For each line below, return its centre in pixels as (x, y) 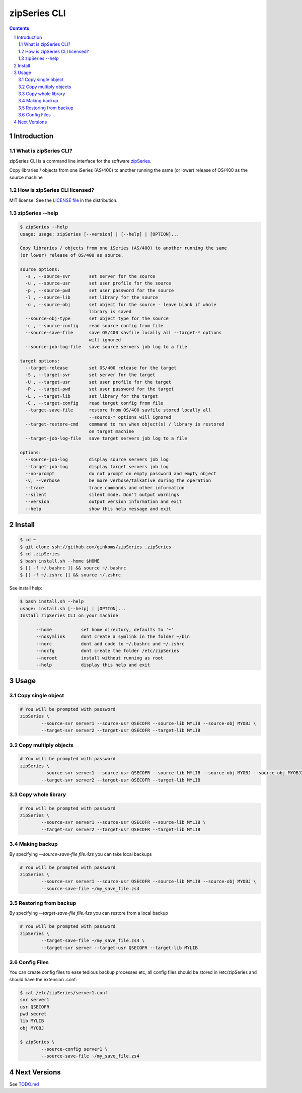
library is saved (110, 311)
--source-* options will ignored (130, 417)
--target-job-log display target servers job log (97, 466)
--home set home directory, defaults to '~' (105, 630)
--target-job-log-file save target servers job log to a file (106, 438)
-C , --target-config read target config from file (94, 403)
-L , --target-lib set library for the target (92, 396)
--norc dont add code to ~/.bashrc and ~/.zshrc (110, 644)
